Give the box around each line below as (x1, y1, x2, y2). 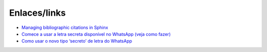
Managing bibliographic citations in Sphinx (21, 25, 108, 30)
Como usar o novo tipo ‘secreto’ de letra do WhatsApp (21, 38, 133, 44)
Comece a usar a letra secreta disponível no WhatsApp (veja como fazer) (21, 31, 171, 37)
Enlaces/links (9, 7, 66, 18)
